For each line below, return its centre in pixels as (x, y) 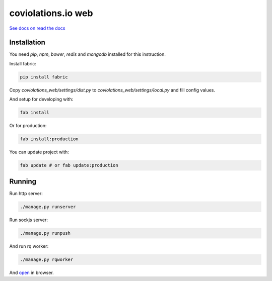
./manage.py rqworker (47, 259)
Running (23, 181)
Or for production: (28, 126)
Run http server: (26, 193)
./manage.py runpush (45, 233)
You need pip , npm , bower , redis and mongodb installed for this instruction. (87, 54)
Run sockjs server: (28, 220)
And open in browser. (31, 272)
